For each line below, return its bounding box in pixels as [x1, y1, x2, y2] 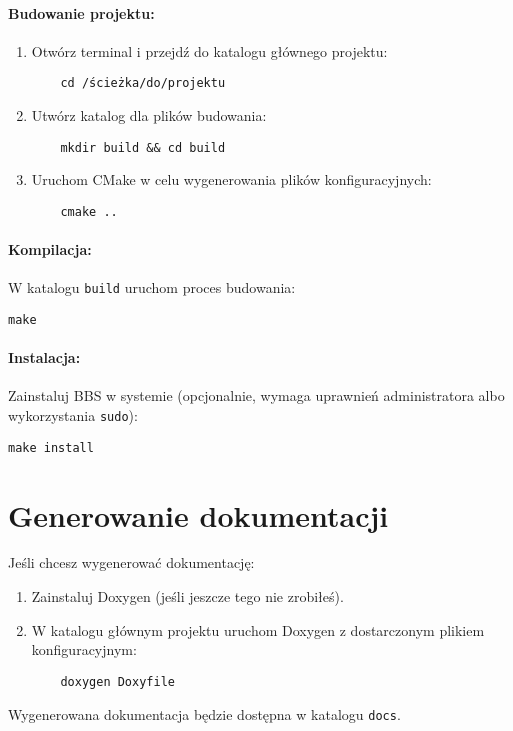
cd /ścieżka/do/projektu [60, 76, 226, 91]
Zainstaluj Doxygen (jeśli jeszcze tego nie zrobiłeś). [31, 586, 344, 607]
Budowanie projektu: [8, 2, 155, 23]
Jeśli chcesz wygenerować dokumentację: [8, 552, 255, 573]
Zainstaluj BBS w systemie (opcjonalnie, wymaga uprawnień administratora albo [8, 385, 505, 406]
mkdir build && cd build [60, 140, 226, 155]
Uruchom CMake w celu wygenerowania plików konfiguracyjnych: [31, 169, 432, 190]
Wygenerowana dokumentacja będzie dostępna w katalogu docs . [8, 703, 401, 724]
